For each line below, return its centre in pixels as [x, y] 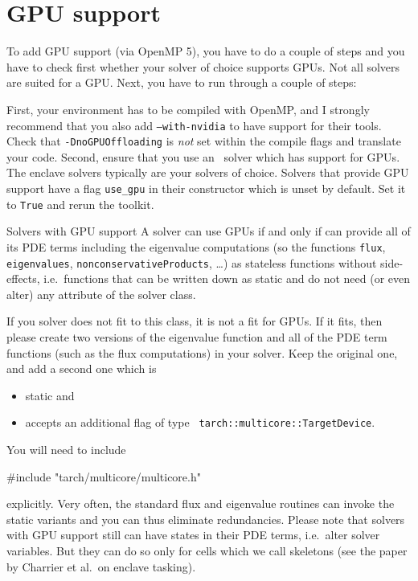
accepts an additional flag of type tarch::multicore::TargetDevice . [200, 422]
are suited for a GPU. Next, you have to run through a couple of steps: [182, 82]
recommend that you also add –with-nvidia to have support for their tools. [194, 125]
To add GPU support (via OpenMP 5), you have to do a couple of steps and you [206, 51]
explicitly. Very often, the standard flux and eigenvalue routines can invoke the [201, 503]
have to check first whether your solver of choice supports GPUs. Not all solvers [203, 66]
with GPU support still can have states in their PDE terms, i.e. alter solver [193, 535]
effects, [23, 278]
